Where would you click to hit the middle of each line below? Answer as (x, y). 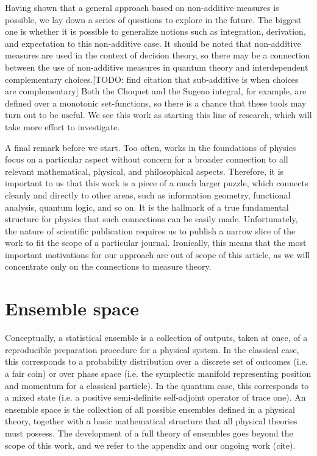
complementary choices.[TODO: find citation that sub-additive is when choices (152, 79)
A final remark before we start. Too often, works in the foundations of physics (151, 147)
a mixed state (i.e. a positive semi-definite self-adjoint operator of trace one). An (155, 397)
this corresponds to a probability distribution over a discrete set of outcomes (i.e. (156, 361)
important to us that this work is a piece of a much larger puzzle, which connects (157, 183)
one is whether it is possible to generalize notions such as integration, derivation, (155, 31)
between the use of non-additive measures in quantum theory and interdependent (157, 67)
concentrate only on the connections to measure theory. (108, 266)
